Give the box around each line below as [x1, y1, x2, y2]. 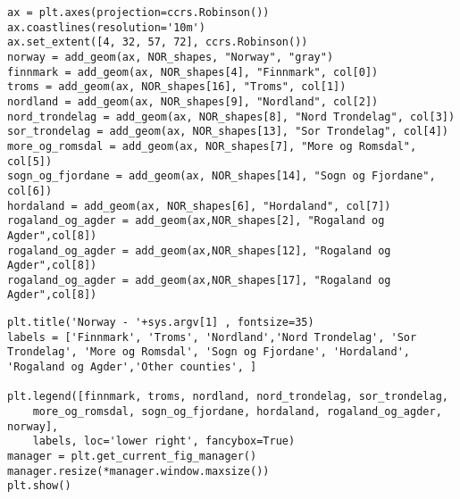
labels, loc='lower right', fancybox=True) [32, 435, 296, 448]
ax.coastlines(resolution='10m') [7, 21, 205, 34]
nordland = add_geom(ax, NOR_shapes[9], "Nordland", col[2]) [7, 95, 379, 108]
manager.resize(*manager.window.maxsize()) [7, 464, 270, 478]
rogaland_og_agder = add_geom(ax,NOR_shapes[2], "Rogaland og [7, 214, 385, 228]
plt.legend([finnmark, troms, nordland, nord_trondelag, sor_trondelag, [7, 390, 448, 403]
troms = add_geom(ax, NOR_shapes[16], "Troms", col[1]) [7, 80, 347, 94]
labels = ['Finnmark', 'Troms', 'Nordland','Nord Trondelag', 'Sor [7, 330, 417, 344]
